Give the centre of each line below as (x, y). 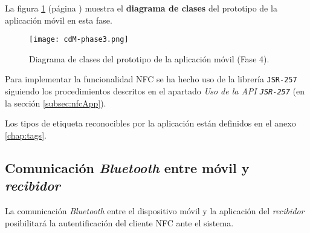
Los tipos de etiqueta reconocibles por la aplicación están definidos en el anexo (150, 123)
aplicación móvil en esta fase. (59, 20)
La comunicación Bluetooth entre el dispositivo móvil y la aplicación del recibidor (155, 211)
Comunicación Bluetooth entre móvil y (127, 167)
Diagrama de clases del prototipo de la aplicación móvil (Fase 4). (149, 58)
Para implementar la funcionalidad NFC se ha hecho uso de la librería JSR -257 (151, 79)
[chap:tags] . (26, 135)
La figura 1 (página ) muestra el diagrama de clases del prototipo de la (141, 8)
